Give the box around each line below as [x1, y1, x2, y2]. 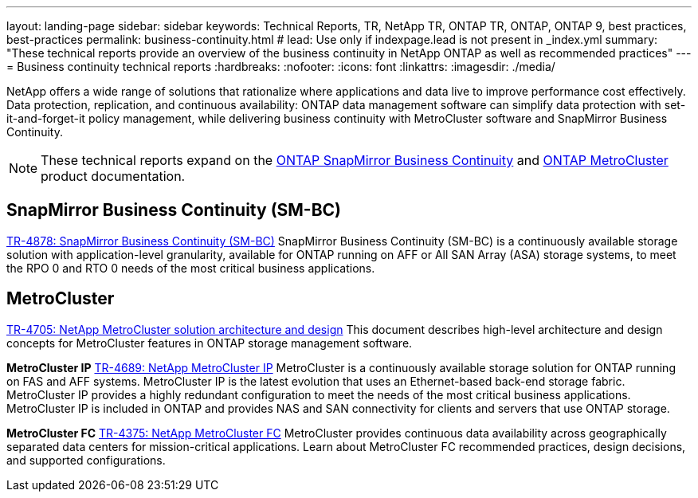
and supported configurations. [6, 453, 166, 467]
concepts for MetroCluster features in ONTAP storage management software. [6, 335, 413, 350]
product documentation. [41, 168, 186, 184]
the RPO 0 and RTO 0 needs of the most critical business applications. [6, 261, 375, 275]
